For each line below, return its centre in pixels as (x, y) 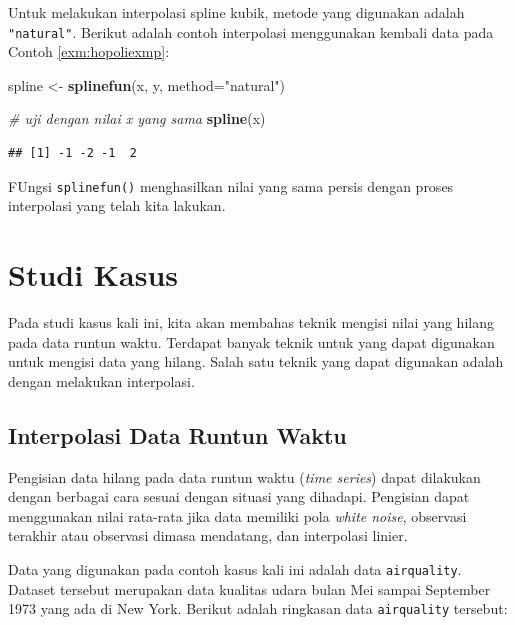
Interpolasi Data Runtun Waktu (177, 434)
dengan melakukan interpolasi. (101, 380)
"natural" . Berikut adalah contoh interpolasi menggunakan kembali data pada (251, 31)
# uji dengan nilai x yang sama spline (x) (137, 118)
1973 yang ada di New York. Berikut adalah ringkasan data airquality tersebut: (258, 608)
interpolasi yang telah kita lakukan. (117, 205)
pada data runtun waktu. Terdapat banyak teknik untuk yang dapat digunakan (251, 341)
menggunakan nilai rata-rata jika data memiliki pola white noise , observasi (237, 515)
